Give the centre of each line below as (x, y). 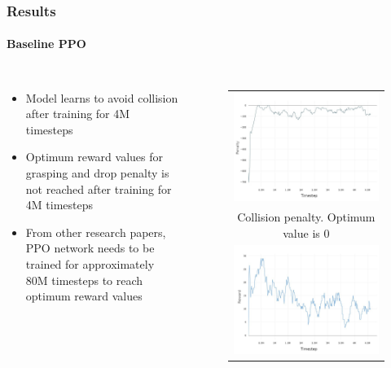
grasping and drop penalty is (97, 173)
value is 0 (306, 232)
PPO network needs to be (90, 248)
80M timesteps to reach (84, 280)
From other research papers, (96, 232)
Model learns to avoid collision (102, 97)
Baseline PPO (46, 44)
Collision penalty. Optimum (306, 216)
